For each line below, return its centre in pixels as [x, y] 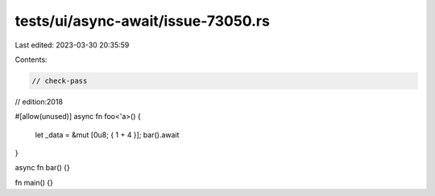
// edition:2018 [39, 101]
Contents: [31, 59]
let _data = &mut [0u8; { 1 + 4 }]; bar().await [107, 135]
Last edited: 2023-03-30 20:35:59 [72, 45]
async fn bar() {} [42, 168]
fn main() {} [34, 182]
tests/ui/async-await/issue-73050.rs [142, 21]
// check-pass [60, 81]
